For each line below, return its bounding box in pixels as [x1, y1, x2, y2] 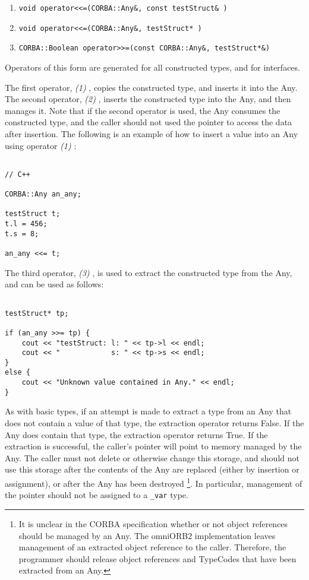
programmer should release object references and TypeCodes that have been [18, 552, 297, 565]
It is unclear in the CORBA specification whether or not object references [18, 517, 288, 530]
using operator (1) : [5, 139, 77, 151]
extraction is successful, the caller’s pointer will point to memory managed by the [5, 440, 302, 452]
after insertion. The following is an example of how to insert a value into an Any [5, 127, 298, 140]
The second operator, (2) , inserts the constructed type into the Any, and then [5, 93, 291, 105]
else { [5, 368, 30, 377]
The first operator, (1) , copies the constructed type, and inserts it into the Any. [5, 81, 298, 93]
